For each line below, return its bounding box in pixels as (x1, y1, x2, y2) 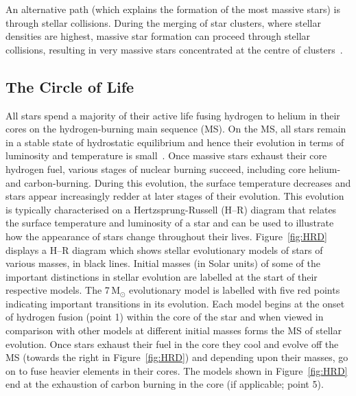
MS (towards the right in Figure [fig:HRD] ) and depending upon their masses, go (5, 350, 348, 364)
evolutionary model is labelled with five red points (129, 283, 340, 297)
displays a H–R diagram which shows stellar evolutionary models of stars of (5, 242, 323, 257)
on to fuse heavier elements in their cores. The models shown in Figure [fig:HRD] (5, 363, 348, 377)
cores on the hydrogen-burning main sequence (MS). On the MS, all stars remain (5, 121, 346, 136)
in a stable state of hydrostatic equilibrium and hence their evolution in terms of (5, 135, 344, 149)
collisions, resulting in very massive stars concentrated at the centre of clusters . (5, 42, 343, 56)
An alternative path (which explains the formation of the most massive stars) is (5, 2, 340, 16)
